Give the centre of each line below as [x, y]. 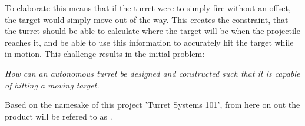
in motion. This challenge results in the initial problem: [105, 54]
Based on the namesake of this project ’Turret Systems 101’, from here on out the [152, 105]
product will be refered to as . [59, 116]
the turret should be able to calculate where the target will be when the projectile [152, 31]
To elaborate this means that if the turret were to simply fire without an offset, [148, 8]
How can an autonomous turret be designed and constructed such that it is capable [152, 73]
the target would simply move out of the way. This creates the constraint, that [147, 19]
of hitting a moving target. [52, 85]
